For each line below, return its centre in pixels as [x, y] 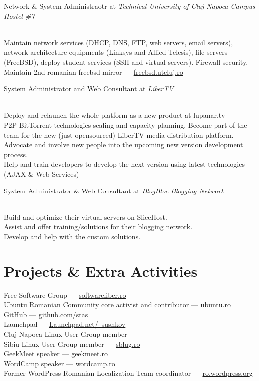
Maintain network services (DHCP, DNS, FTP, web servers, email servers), [119, 42]
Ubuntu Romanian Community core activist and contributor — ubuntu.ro [117, 304]
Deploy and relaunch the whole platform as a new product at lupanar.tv [115, 115]
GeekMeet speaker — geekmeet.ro [56, 353]
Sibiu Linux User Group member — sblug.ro [72, 343]
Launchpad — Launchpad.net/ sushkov [65, 324]
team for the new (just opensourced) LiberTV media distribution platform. [119, 134]
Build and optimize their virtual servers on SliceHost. [86, 217]
